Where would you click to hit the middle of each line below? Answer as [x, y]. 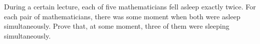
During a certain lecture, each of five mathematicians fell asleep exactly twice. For [130, 6]
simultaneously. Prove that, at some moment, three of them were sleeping [117, 26]
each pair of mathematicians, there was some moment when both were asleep [122, 16]
